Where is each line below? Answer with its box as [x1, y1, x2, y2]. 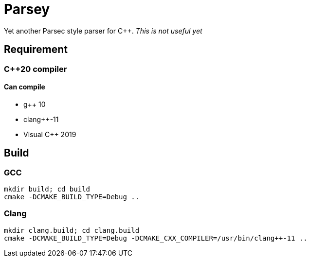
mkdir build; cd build [4, 185, 91, 193]
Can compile [4, 83, 45, 91]
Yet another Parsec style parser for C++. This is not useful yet [4, 26, 202, 35]
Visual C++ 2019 [23, 130, 76, 139]
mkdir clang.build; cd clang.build [4, 226, 140, 234]
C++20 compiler [4, 64, 67, 74]
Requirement [4, 43, 68, 56]
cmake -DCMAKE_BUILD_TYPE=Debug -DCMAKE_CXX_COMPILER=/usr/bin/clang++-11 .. [4, 234, 308, 242]
